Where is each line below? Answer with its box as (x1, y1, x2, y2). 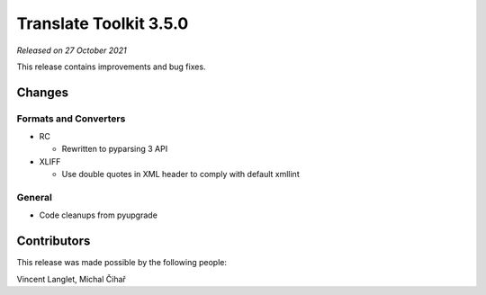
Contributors (16, 234, 91, 249)
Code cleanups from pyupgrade (39, 210, 157, 220)
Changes (16, 85, 69, 100)
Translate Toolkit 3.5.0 (16, 13, 189, 33)
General (16, 192, 53, 204)
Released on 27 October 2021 (16, 45, 127, 56)
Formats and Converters (16, 112, 126, 125)
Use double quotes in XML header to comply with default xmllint (61, 169, 301, 180)
